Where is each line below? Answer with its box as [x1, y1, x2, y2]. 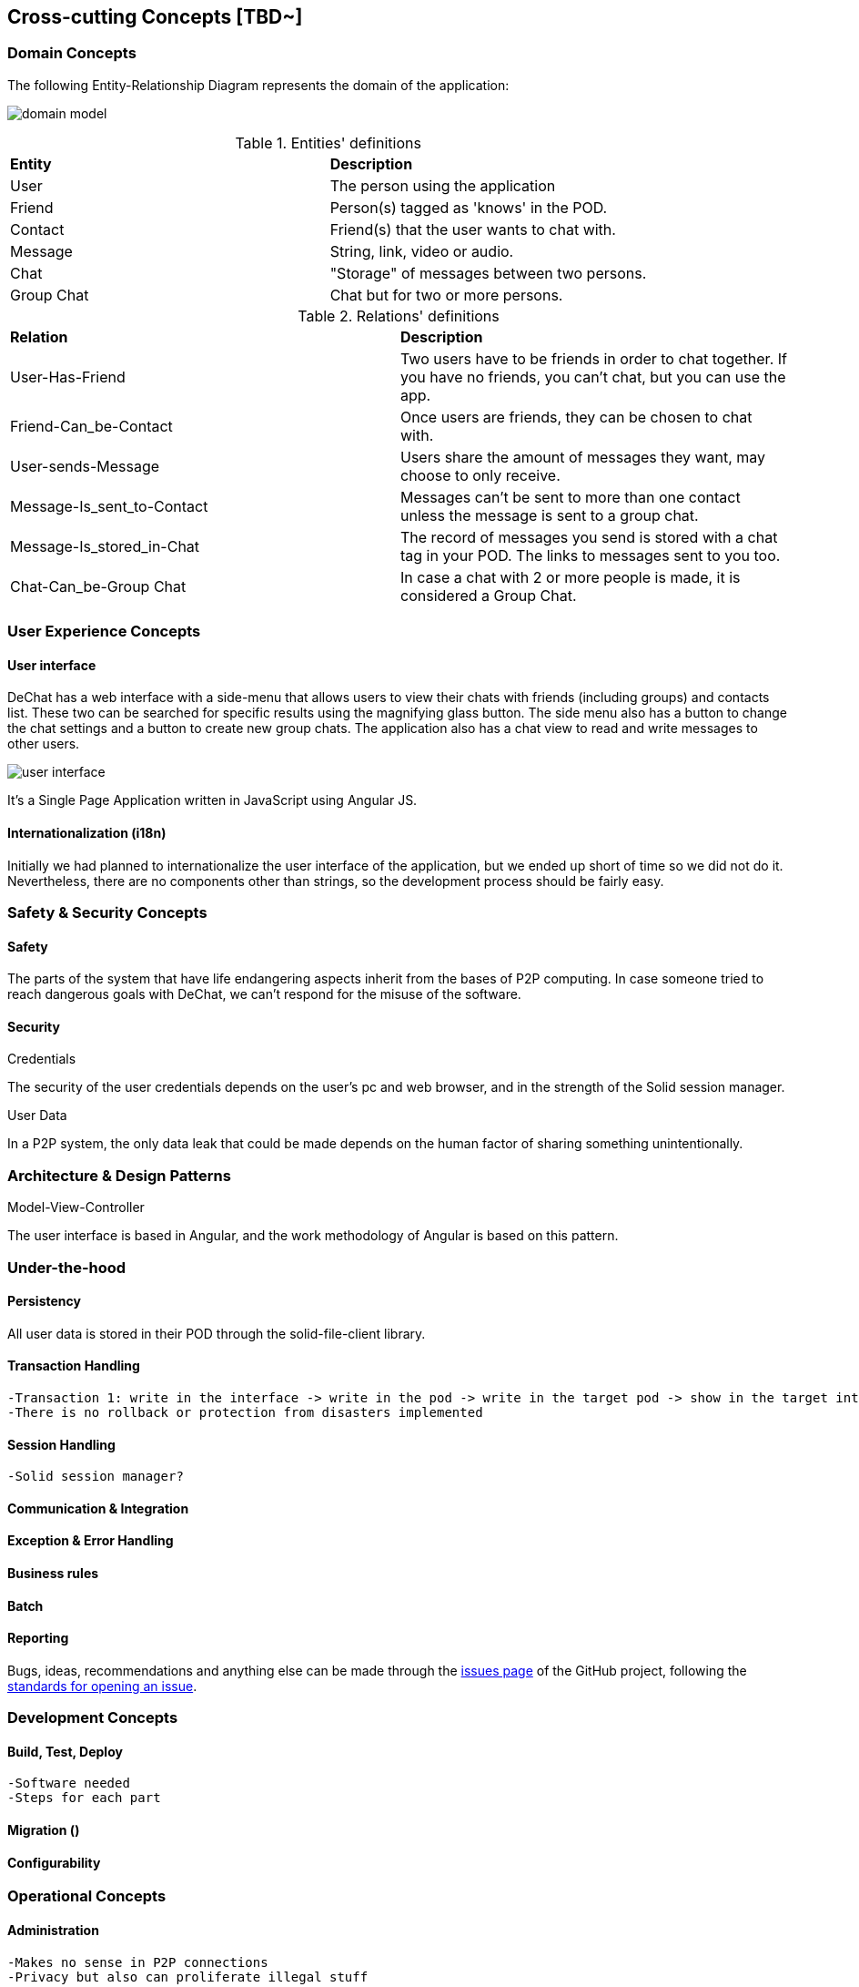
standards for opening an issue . [7, 1677, 197, 1694]
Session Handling [7, 1436, 116, 1452]
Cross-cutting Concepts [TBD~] [7, 5, 303, 28]
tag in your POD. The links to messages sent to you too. [400, 545, 781, 565]
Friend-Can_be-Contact [10, 416, 173, 435]
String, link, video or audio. [329, 241, 514, 260]
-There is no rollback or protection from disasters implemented [7, 1404, 483, 1420]
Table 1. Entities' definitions [235, 133, 421, 152]
